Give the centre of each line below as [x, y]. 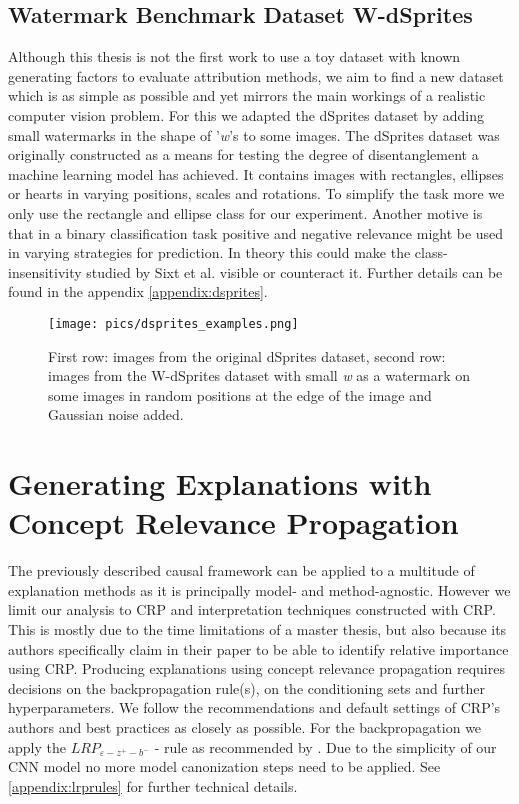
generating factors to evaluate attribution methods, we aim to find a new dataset [256, 75]
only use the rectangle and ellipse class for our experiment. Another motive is [245, 212]
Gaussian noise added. [116, 414]
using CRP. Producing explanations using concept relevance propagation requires [256, 668]
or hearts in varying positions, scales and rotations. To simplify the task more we [256, 193]
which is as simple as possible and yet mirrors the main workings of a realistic [247, 95]
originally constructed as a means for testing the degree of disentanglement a [243, 154]
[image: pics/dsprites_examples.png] [173, 323]
